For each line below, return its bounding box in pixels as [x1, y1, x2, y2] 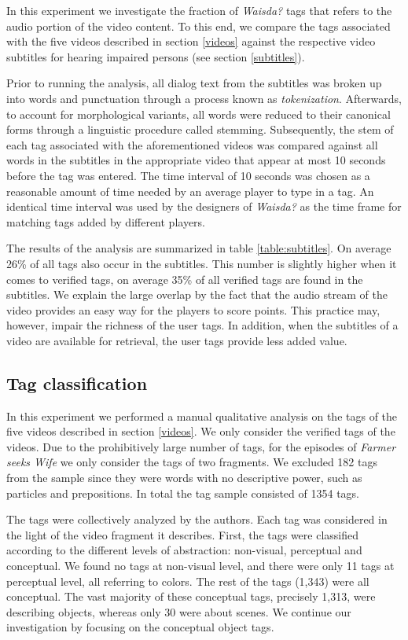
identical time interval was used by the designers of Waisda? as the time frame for [6, 198, 402, 215]
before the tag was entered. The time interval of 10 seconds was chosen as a [6, 167, 370, 183]
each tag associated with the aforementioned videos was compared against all [6, 136, 378, 153]
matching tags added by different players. [6, 213, 206, 230]
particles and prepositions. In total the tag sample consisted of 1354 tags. [6, 484, 359, 501]
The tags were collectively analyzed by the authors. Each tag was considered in [6, 511, 388, 528]
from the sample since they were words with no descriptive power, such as [6, 469, 362, 486]
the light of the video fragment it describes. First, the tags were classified [6, 526, 358, 543]
